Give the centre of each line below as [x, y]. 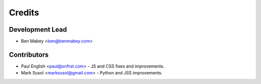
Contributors [29, 54]
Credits [24, 12]
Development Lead [38, 30]
